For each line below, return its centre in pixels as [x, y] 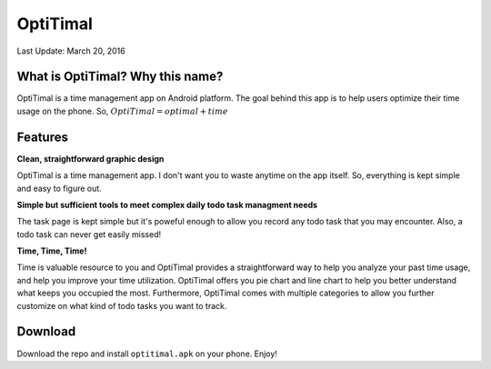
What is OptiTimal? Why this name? [120, 77]
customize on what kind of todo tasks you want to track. [122, 305]
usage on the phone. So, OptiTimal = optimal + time [123, 111]
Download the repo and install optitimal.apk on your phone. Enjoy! [147, 354]
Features [42, 137]
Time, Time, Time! [52, 251]
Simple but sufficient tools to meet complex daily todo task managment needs [167, 204]
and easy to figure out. [59, 188]
